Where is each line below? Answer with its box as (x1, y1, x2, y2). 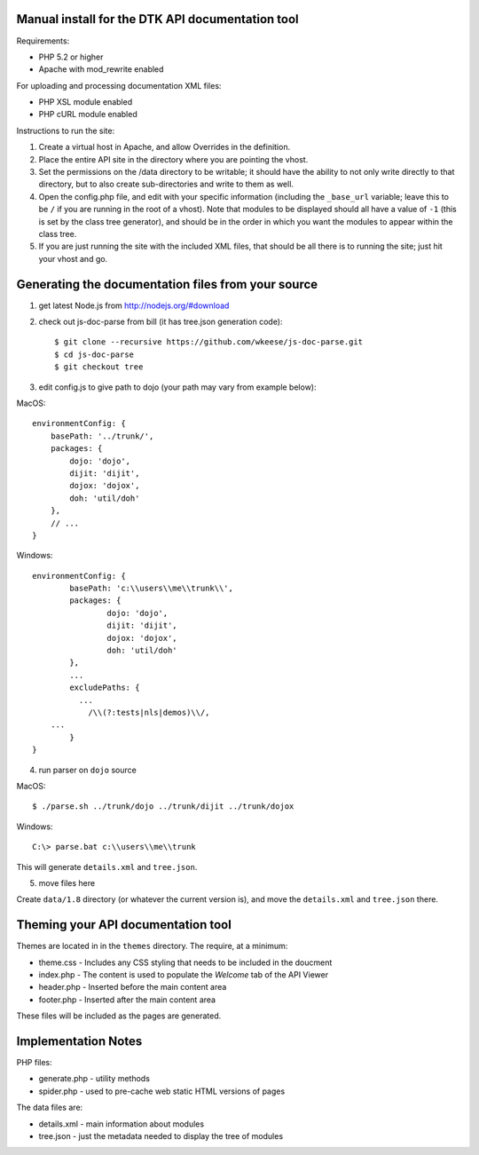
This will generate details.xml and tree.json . (16, 861, 198, 872)
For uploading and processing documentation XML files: (16, 80, 222, 91)
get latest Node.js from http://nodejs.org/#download (38, 300, 230, 311)
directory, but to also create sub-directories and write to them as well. (38, 178, 294, 190)
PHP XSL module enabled (38, 97, 133, 107)
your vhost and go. (38, 253, 108, 264)
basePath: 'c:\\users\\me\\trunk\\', (69, 583, 234, 594)
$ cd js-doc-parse (54, 349, 135, 360)
